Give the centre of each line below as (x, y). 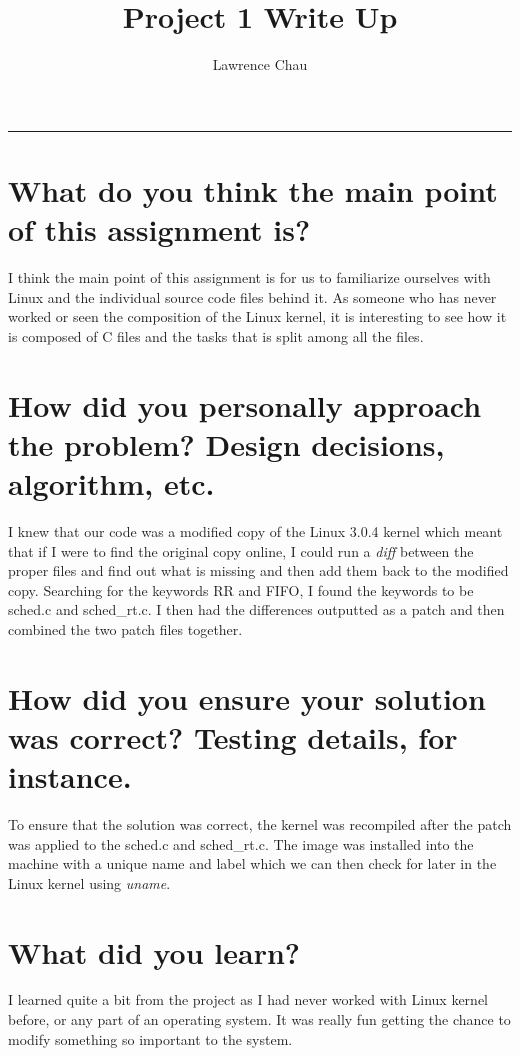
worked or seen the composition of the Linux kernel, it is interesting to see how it (257, 316)
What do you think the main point (253, 189)
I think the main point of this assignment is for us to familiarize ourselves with (249, 277)
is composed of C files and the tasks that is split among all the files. (216, 335)
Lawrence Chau (260, 64)
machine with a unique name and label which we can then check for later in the (252, 863)
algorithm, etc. (111, 482)
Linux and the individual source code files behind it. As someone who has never (252, 296)
